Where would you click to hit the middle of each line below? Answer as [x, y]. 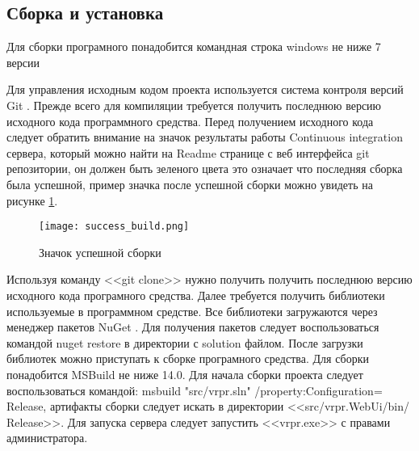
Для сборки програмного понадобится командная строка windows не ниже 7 [194, 46]
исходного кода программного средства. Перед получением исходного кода [190, 121]
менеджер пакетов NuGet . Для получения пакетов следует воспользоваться [193, 327]
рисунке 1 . [32, 200]
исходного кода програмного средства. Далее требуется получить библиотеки [196, 295]
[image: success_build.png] [114, 227]
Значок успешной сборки [100, 252]
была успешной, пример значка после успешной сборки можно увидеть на [190, 184]
